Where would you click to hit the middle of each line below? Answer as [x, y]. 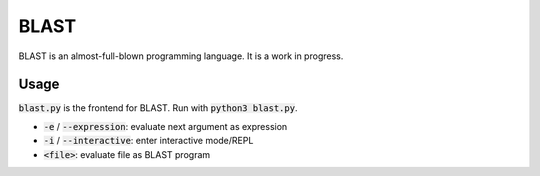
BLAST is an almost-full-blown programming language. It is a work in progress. [181, 56]
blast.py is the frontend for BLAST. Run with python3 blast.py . [158, 108]
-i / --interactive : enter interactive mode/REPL [148, 141]
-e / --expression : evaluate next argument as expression [165, 126]
